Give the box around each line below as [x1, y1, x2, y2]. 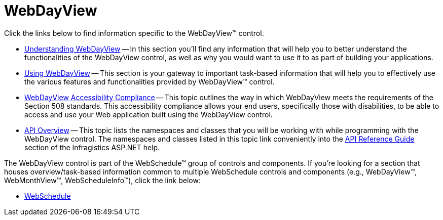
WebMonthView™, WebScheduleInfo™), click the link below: [4, 175, 201, 185]
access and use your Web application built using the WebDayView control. [24, 110, 273, 119]
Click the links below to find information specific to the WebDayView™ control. [4, 28, 264, 37]
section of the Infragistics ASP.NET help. [24, 143, 160, 152]
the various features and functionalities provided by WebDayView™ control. [24, 77, 275, 86]
